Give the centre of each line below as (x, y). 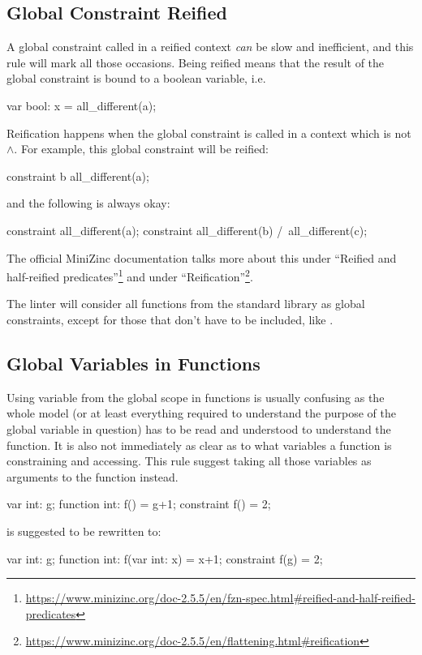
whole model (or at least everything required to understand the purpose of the (201, 413)
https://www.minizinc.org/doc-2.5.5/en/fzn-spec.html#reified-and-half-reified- (220, 598)
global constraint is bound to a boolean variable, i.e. (136, 78)
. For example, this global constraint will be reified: (141, 149)
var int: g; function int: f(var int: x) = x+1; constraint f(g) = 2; (165, 558)
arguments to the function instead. (93, 476)
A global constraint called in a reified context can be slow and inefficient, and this (210, 47)
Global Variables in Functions (133, 363)
